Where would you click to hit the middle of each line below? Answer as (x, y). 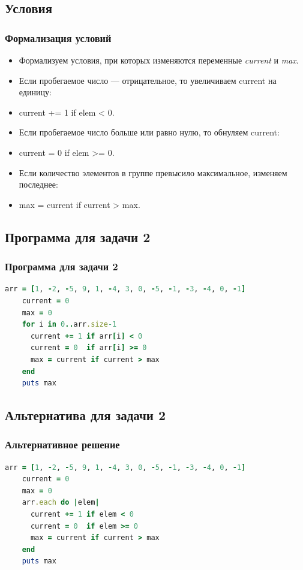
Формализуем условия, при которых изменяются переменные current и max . (159, 60)
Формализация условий (58, 37)
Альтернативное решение (62, 444)
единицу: (35, 92)
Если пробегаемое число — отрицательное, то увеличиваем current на (148, 80)
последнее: (38, 184)
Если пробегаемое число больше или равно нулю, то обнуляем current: (149, 132)
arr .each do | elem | (61, 503)
